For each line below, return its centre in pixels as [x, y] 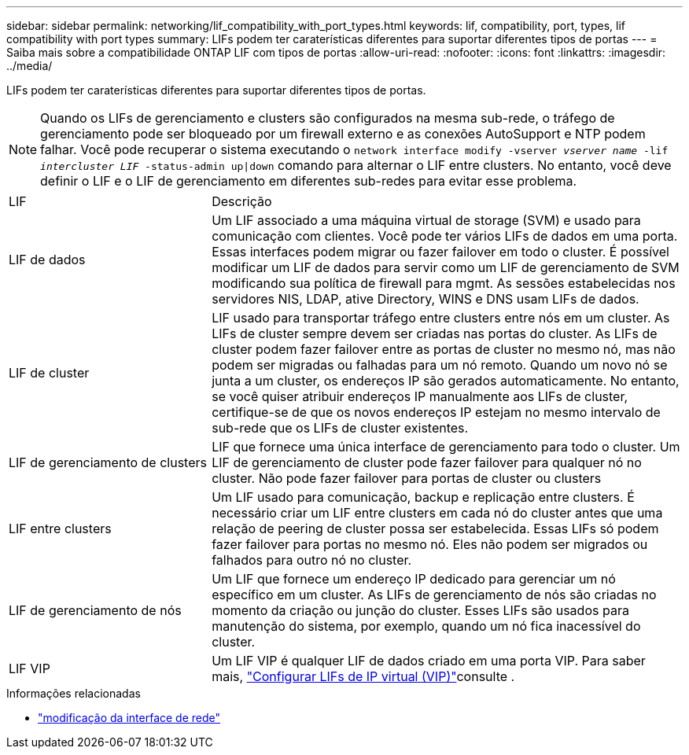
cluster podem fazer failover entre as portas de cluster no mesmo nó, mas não [444, 349]
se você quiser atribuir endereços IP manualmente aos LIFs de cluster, [420, 396]
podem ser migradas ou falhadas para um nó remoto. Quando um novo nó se [440, 365]
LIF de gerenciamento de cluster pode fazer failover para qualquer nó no [427, 462]
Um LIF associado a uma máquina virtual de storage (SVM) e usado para [426, 220]
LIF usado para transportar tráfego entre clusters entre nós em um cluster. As [441, 318]
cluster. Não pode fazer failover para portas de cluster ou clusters [407, 478]
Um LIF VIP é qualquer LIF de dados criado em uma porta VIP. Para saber [429, 661]
